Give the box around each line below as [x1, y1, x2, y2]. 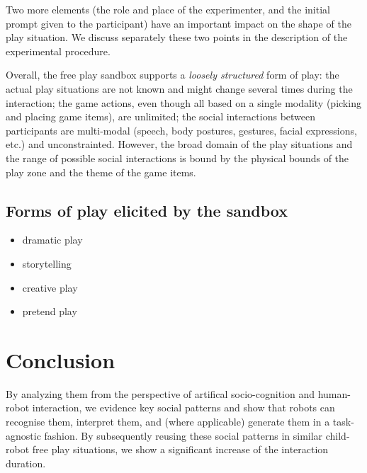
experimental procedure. [6, 43, 111, 58]
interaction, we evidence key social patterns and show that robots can [32, 400, 335, 415]
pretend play [22, 304, 77, 319]
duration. [6, 455, 46, 470]
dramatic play [22, 232, 83, 247]
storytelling [22, 256, 72, 270]
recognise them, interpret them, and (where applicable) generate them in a [6, 414, 330, 429]
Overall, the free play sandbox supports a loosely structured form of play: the [6, 67, 339, 82]
